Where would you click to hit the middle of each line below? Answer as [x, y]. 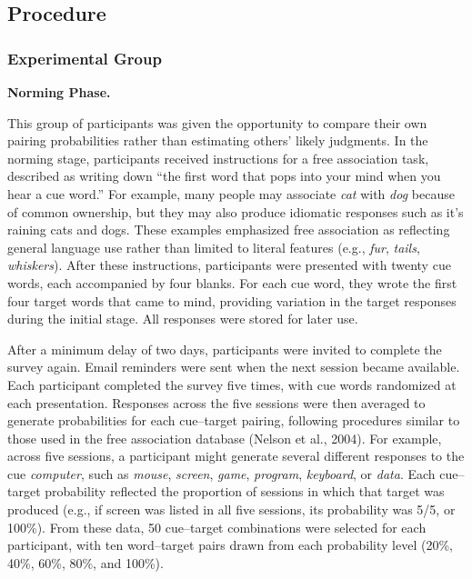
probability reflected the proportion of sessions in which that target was [245, 491]
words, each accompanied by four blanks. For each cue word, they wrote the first [232, 282]
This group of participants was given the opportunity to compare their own [217, 122]
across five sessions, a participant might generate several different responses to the [236, 456]
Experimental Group [85, 58]
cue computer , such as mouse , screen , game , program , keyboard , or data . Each [221, 473]
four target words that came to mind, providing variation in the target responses [232, 300]
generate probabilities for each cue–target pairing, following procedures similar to [234, 420]
